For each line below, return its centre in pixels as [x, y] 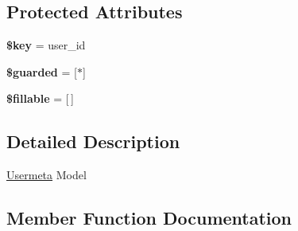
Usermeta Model [46, 175]
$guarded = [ [42, 71]
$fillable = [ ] [40, 98]
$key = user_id [46, 45]
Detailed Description [93, 141]
